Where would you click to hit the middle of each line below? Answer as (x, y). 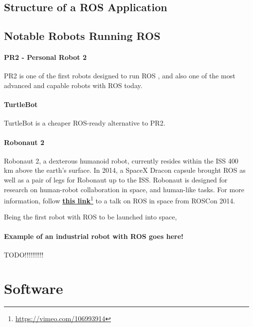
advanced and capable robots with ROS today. (73, 85)
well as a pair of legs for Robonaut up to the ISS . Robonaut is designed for (116, 179)
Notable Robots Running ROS (82, 36)
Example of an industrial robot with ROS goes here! (94, 236)
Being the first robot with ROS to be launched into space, (90, 217)
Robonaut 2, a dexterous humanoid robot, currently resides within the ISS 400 (121, 160)
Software (34, 288)
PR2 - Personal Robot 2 (45, 57)
